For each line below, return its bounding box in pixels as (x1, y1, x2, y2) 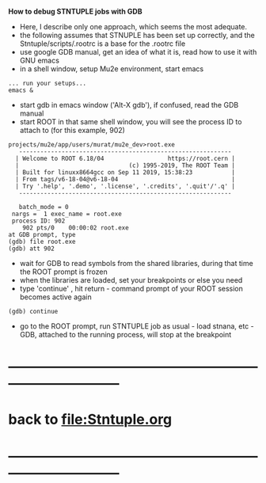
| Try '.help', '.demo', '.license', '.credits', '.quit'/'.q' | (15, 182, 236, 190)
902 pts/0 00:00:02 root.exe (22, 224, 129, 232)
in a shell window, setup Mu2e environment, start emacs (19, 64, 204, 74)
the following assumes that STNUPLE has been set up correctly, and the (19, 31, 255, 40)
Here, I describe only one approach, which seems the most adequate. (19, 22, 248, 31)
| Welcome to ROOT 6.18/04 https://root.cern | (15, 154, 236, 162)
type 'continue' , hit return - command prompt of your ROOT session (19, 284, 244, 293)
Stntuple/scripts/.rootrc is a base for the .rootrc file (19, 39, 186, 48)
